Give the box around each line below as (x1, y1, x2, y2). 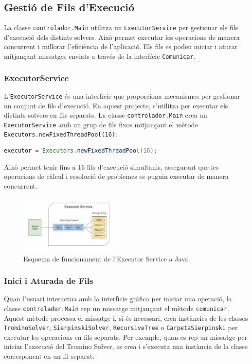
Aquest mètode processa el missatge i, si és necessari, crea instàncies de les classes (4, 312, 248, 323)
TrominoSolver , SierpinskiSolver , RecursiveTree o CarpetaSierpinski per (4, 322, 238, 332)
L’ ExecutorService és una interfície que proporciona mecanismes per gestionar (4, 90, 240, 101)
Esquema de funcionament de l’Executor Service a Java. (23, 254, 190, 264)
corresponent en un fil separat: (4, 350, 95, 361)
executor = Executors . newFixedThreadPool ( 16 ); (4, 147, 158, 155)
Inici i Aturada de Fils (4, 275, 93, 286)
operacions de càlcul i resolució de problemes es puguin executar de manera (4, 171, 229, 181)
